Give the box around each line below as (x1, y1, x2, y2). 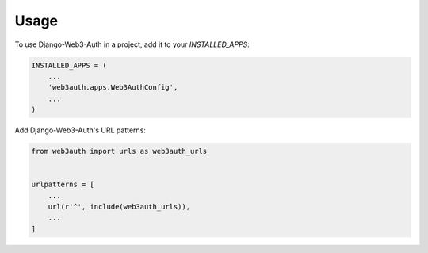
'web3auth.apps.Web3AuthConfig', (48, 83, 178, 92)
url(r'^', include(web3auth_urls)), (48, 202, 190, 212)
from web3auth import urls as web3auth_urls (31, 147, 208, 156)
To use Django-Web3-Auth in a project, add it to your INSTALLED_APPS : (14, 40, 250, 49)
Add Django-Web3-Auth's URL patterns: (14, 125, 147, 135)
